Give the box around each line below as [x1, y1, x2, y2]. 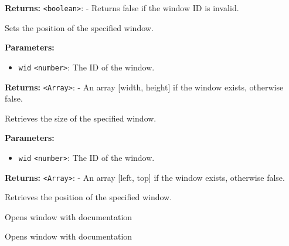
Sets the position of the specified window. [5, 21, 154, 33]
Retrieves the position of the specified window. [5, 191, 172, 203]
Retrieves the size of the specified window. [5, 112, 157, 124]
